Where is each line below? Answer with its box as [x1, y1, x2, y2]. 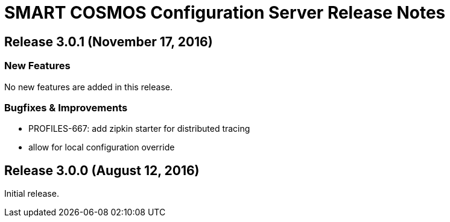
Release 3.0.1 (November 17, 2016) [4, 34, 213, 49]
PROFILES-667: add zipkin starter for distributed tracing [28, 123, 250, 134]
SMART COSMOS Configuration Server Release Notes [4, 2, 446, 23]
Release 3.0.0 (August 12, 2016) [4, 162, 200, 178]
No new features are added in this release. [4, 81, 173, 92]
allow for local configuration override [28, 142, 175, 153]
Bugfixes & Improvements [4, 101, 128, 114]
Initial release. [4, 188, 59, 199]
